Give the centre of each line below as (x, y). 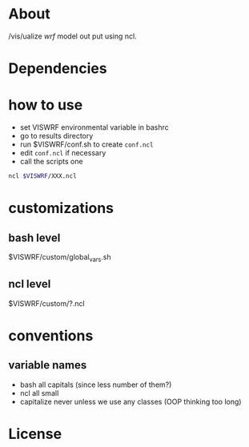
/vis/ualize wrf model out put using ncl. (73, 36)
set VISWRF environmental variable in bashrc (94, 127)
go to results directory (56, 136)
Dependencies (58, 68)
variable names (48, 365)
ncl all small (39, 393)
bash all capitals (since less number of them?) (96, 385)
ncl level (30, 284)
